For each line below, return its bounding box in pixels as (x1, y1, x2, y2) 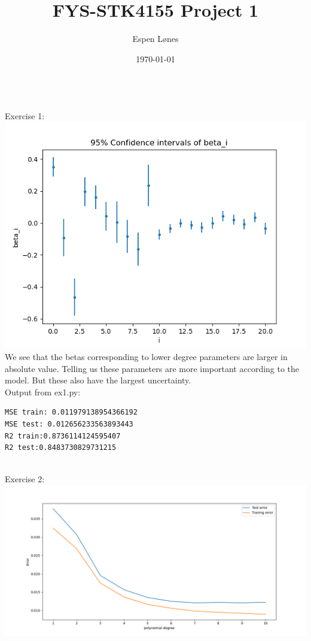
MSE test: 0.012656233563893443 (5, 420, 133, 429)
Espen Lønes (132, 32, 179, 45)
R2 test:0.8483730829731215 (5, 443, 117, 452)
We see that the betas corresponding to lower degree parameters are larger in (5, 350, 288, 363)
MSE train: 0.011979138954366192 (5, 408, 138, 417)
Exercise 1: (5, 109, 45, 122)
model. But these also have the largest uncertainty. (5, 374, 191, 386)
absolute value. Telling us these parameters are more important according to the (5, 362, 300, 374)
